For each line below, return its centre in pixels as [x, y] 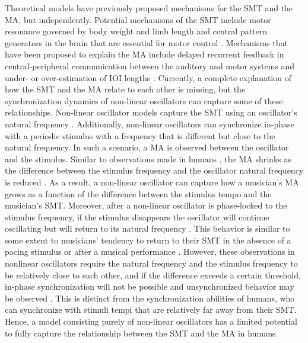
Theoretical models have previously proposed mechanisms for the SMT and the [149, 8]
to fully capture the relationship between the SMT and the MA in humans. [142, 333]
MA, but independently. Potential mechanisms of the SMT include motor [138, 19]
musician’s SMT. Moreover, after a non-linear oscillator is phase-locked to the [146, 205]
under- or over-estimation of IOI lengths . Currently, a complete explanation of [148, 77]
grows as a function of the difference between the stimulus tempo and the [138, 193]
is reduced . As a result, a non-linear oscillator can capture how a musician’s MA [152, 182]
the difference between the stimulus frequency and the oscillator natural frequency [154, 170]
